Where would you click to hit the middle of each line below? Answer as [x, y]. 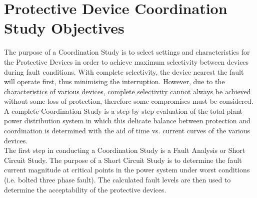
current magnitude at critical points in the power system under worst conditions [127, 170]
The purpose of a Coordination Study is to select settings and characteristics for [127, 52]
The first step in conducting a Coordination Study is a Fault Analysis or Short [125, 150]
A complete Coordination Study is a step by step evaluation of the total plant [123, 111]
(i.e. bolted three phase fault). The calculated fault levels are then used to [117, 180]
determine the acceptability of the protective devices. [85, 189]
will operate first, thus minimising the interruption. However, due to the [114, 81]
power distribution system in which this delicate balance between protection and [127, 121]
